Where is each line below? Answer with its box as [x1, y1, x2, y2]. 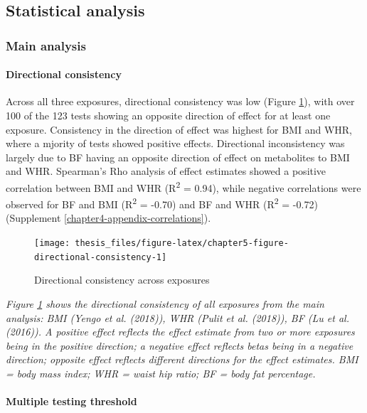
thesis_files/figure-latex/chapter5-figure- [75, 238, 289, 249]
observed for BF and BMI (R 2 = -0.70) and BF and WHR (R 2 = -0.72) [6, 195, 318, 211]
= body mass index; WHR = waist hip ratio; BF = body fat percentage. [6, 365, 316, 380]
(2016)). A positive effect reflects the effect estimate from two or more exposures [6, 324, 355, 339]
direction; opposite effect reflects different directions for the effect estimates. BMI [6, 352, 358, 367]
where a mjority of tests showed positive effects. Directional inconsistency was [6, 136, 345, 151]
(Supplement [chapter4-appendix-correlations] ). [6, 210, 211, 225]
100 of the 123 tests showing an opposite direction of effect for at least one [6, 108, 331, 123]
